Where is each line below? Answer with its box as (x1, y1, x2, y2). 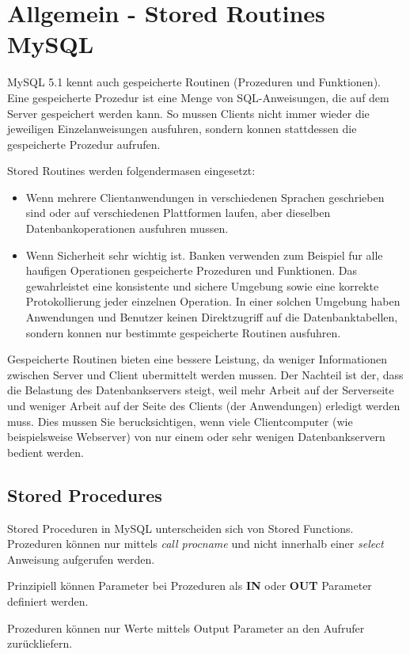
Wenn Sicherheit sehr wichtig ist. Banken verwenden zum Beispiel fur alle (25, 246, 383, 263)
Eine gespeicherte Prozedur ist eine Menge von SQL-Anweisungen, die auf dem (7, 89, 389, 105)
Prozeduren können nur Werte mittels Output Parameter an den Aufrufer (7, 619, 365, 636)
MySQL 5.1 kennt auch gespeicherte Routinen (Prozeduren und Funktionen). (7, 74, 381, 90)
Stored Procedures (7, 482, 162, 507)
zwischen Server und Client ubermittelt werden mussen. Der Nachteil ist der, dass (7, 366, 404, 382)
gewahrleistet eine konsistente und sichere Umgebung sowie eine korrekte (25, 277, 379, 294)
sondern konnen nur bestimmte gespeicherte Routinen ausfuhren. (25, 324, 341, 340)
